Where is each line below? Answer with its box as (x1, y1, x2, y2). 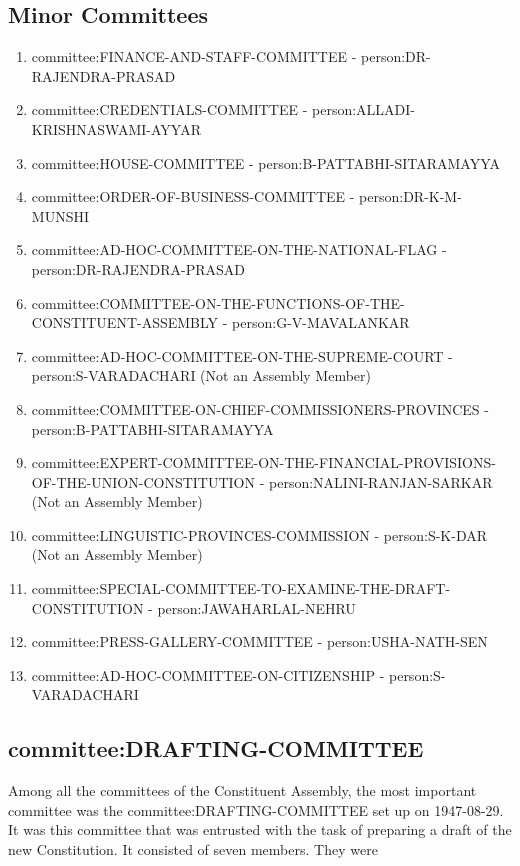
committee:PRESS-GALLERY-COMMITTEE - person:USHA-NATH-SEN (31, 631, 488, 652)
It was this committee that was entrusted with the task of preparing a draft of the (8, 819, 512, 840)
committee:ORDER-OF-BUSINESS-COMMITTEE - (31, 186, 355, 207)
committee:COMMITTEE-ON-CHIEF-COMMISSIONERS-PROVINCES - (31, 398, 489, 419)
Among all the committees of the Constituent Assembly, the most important (8, 780, 477, 801)
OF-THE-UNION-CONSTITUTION (31, 471, 256, 492)
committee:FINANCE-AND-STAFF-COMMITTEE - (31, 46, 357, 67)
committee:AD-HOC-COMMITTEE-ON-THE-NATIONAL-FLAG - (31, 239, 447, 260)
